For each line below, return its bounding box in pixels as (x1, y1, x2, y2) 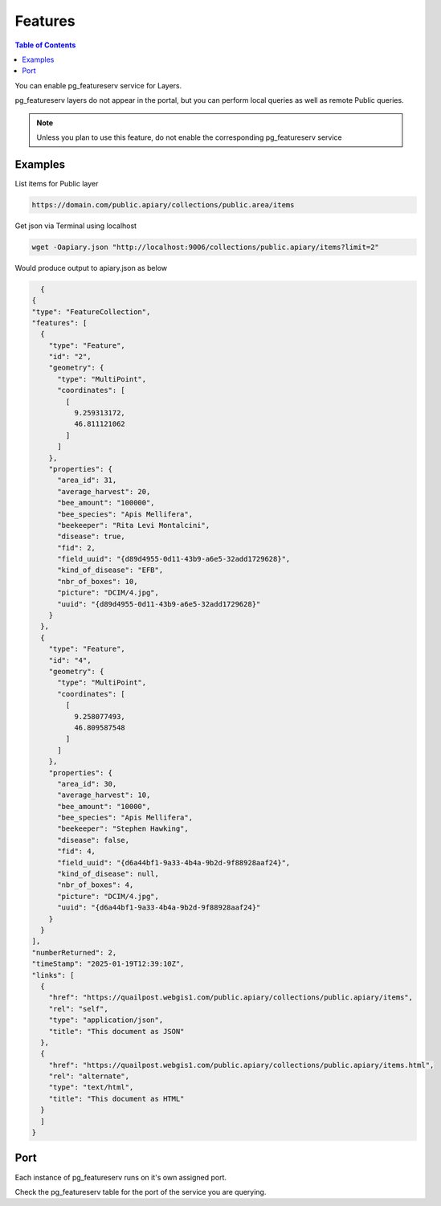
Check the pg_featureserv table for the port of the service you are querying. (14, 1187, 267, 1196)
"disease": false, (57, 836, 130, 844)
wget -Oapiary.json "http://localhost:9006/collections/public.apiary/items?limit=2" (31, 242, 379, 251)
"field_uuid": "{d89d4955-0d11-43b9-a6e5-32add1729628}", (57, 554, 291, 564)
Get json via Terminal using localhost (14, 221, 137, 231)
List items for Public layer (14, 178, 99, 188)
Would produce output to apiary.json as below (14, 263, 168, 272)
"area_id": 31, (57, 476, 117, 485)
